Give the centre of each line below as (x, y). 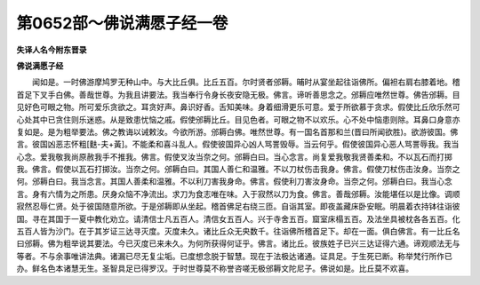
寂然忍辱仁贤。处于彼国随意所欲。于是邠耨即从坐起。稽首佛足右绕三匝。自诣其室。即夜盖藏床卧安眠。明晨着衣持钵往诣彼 (238, 206)
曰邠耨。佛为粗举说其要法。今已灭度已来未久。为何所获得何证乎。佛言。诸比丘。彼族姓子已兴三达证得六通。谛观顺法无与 (238, 243)
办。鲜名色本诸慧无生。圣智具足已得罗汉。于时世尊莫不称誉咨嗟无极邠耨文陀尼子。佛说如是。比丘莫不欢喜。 (215, 269)
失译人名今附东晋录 (52, 50)
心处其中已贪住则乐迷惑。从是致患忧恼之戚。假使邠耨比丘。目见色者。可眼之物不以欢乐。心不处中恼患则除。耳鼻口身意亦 (238, 119)
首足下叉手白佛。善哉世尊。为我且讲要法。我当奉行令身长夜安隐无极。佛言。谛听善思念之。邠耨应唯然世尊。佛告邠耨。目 (238, 94)
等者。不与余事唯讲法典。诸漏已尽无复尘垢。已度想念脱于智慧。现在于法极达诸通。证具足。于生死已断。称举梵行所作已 (234, 256)
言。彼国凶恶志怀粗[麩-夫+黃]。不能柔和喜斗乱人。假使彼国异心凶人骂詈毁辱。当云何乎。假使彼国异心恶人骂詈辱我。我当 (238, 144)
